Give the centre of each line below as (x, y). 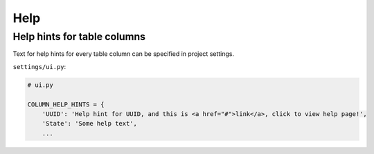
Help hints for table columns (79, 37)
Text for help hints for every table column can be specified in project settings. (124, 54)
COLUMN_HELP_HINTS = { (66, 104)
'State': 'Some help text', (90, 124)
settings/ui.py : (39, 66)
